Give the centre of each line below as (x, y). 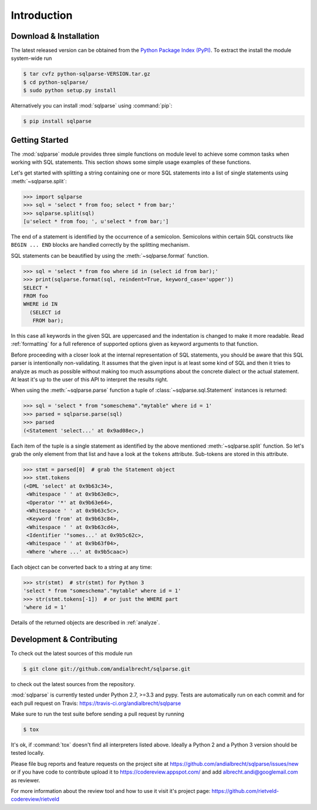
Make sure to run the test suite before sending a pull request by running (97, 714)
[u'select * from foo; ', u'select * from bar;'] (96, 221)
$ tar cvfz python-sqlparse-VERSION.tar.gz (87, 74)
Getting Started (40, 140)
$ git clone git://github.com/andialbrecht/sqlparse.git (107, 669)
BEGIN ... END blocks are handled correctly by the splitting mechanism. (100, 245)
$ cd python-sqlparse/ (56, 82)
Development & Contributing (64, 639)
